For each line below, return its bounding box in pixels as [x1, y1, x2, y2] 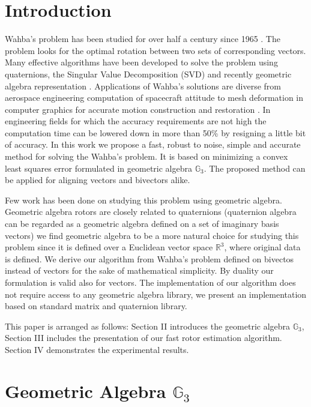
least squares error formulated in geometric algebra [5, 161, 192, 174]
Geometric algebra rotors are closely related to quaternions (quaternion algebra [5, 205, 297, 218]
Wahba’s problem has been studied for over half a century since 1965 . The [5, 32, 280, 45]
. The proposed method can [204, 161, 306, 174]
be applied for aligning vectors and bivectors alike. [5, 173, 190, 186]
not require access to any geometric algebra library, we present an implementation [5, 288, 307, 300]
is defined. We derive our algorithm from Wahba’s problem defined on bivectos [5, 252, 294, 265]
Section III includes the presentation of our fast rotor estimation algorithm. [5, 331, 282, 344]
